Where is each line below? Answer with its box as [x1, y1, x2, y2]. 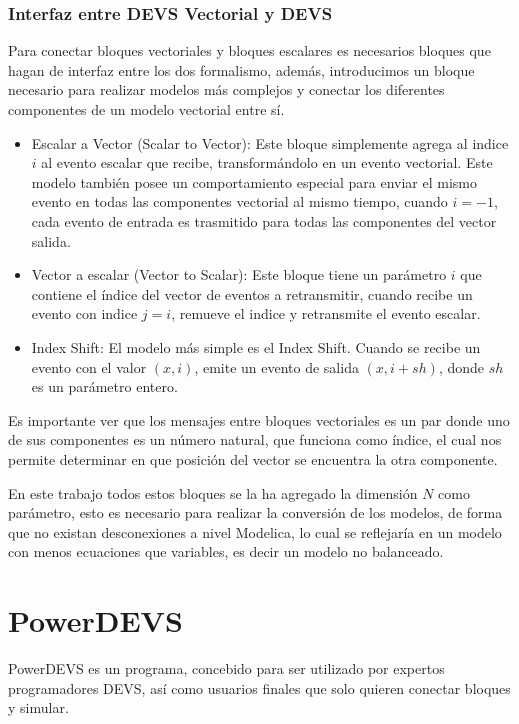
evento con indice [31, 303, 138, 324]
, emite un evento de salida [194, 356, 359, 377]
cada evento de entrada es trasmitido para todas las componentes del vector [31, 210, 497, 231]
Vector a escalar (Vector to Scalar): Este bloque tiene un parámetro [31, 264, 447, 285]
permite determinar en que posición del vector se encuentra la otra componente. [8, 448, 498, 469]
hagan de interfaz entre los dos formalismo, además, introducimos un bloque [8, 59, 475, 80]
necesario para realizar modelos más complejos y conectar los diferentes [8, 79, 445, 100]
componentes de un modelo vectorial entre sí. [8, 99, 285, 119]
